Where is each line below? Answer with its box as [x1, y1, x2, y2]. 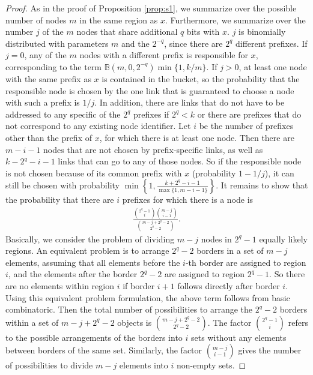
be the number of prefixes [199, 119, 294, 132]
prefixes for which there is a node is [122, 193, 254, 206]
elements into [119, 359, 168, 371]
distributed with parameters [5, 37, 109, 49]
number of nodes [5, 13, 67, 26]
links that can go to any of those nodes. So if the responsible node [58, 155, 302, 167]
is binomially [239, 25, 286, 38]
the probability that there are [5, 193, 114, 206]
